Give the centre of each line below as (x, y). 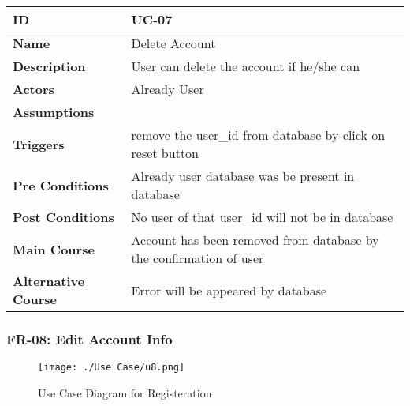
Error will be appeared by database (229, 290)
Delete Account (173, 43)
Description (49, 66)
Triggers (39, 144)
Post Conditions (63, 217)
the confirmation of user (198, 258)
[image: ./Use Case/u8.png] (112, 368)
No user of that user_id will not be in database (262, 217)
